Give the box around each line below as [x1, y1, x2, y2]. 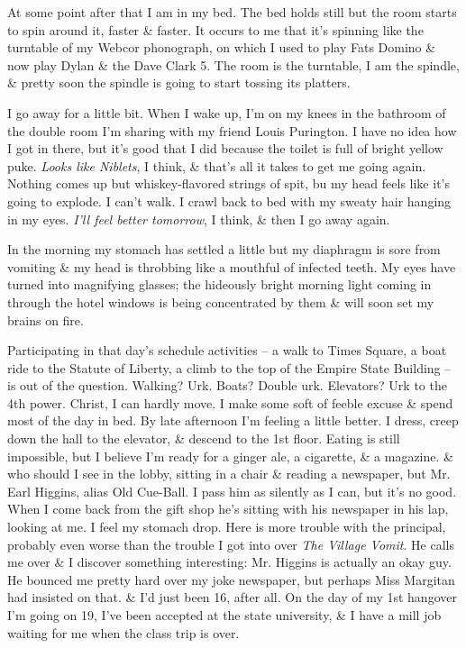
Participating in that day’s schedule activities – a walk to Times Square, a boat [7, 341, 447, 360]
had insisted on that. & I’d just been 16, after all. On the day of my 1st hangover [7, 588, 457, 607]
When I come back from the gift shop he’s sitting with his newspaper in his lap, [7, 499, 449, 518]
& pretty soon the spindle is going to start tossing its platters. [7, 73, 351, 92]
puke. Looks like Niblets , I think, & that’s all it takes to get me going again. [7, 156, 426, 175]
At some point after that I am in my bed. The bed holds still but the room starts [7, 3, 457, 21]
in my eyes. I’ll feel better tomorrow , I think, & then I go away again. [7, 209, 390, 228]
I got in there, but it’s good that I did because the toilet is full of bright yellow [7, 139, 443, 158]
